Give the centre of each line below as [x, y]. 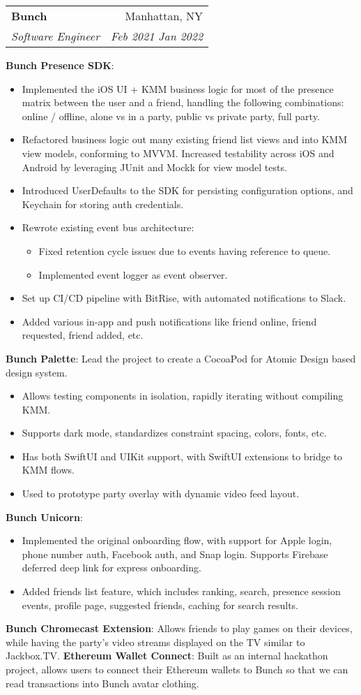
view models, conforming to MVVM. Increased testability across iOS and [178, 153]
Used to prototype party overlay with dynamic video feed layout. [161, 493]
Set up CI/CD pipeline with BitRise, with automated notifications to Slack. [184, 298]
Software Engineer [55, 36]
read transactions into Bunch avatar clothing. [102, 683]
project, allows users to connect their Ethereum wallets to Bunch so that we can [177, 669]
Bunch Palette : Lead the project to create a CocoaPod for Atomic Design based [181, 358]
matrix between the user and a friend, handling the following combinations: [183, 102]
